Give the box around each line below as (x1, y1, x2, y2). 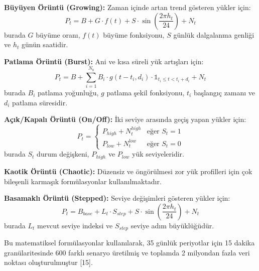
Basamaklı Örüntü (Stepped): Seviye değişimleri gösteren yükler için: (4, 193, 230, 203)
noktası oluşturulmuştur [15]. (4, 257, 93, 267)
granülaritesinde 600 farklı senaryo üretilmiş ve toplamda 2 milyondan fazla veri (4, 247, 250, 257)
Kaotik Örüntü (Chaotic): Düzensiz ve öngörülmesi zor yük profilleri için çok (4, 166, 252, 176)
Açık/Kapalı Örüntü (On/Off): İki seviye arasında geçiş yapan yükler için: (4, 114, 246, 124)
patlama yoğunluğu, (37, 87, 99, 97)
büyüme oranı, (36, 29, 80, 40)
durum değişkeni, (37, 149, 89, 159)
